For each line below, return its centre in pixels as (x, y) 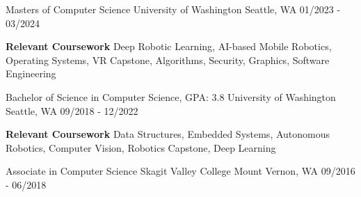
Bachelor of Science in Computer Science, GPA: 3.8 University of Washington (171, 96)
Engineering (31, 73)
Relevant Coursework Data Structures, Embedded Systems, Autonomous (168, 134)
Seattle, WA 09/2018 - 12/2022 (72, 110)
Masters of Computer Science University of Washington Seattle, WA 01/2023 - (173, 9)
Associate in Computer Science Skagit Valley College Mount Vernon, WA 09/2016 (180, 171)
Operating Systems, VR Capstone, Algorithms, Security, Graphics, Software (168, 60)
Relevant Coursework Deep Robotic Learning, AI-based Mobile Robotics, (169, 46)
